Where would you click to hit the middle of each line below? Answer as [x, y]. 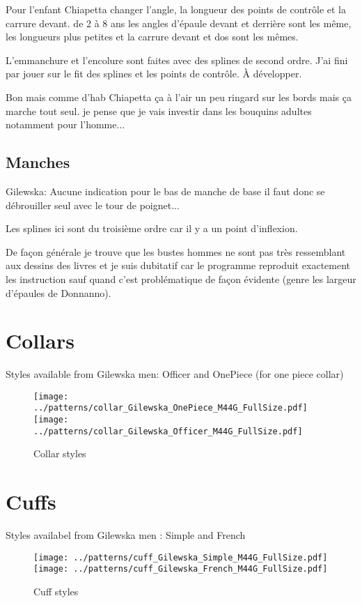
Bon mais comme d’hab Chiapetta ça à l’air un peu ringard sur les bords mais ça [179, 97]
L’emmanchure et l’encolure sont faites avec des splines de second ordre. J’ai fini [177, 60]
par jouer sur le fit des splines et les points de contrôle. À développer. [154, 74]
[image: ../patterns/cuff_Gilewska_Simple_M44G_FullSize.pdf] [181, 557]
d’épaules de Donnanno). [58, 292]
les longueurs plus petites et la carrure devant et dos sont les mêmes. [152, 37]
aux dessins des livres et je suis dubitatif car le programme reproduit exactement [178, 265]
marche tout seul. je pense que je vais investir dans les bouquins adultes [159, 110]
